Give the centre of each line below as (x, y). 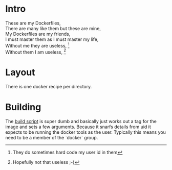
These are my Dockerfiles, (33, 23)
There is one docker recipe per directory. (49, 87)
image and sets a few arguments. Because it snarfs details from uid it (78, 127)
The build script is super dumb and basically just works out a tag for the (81, 122)
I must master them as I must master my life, (52, 39)
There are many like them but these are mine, (53, 28)
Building (23, 107)
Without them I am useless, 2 (36, 52)
